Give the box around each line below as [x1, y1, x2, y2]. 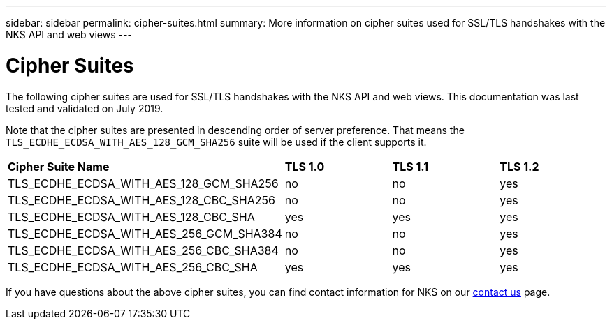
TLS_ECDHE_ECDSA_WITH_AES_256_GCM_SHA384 [8, 226, 282, 241]
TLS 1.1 [392, 159, 429, 174]
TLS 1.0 [284, 159, 325, 174]
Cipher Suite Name [8, 159, 110, 174]
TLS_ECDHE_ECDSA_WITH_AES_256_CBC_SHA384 [8, 243, 279, 257]
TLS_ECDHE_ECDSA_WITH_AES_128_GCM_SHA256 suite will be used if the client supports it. [6, 135, 427, 148]
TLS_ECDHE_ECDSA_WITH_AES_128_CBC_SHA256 [8, 192, 275, 207]
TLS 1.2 [500, 159, 539, 174]
